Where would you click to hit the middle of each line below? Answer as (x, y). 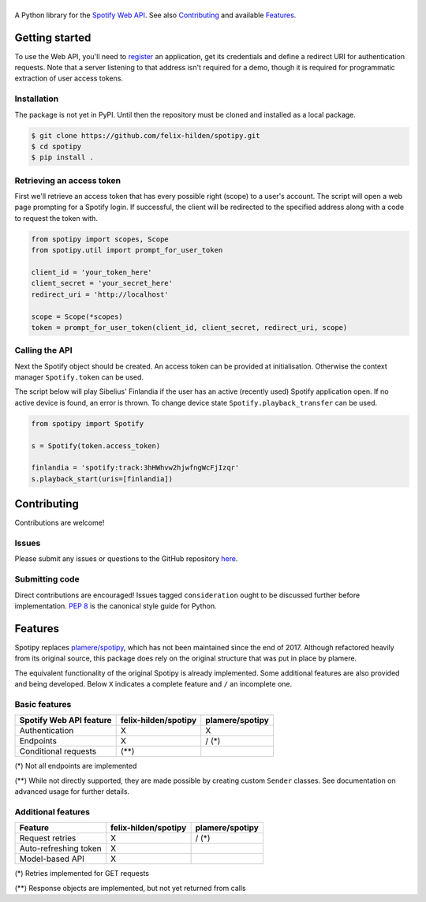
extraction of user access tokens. (69, 78)
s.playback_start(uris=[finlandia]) (102, 479)
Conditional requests (58, 751)
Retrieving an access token (68, 180)
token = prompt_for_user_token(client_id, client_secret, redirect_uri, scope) (189, 327)
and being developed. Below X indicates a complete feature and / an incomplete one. (153, 684)
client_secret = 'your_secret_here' (102, 283)
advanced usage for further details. (72, 791)
